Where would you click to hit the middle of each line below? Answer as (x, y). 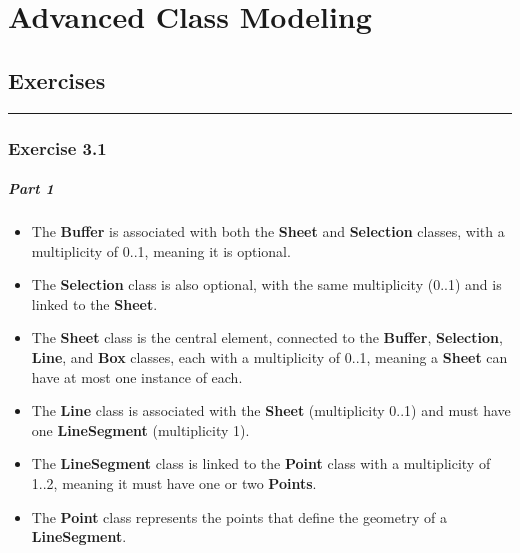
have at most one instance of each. (137, 376)
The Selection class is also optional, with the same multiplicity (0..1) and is (266, 284)
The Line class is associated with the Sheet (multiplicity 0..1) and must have (271, 410)
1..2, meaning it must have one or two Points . (174, 482)
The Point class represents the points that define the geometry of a (239, 516)
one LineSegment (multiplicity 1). (140, 429)
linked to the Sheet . (94, 303)
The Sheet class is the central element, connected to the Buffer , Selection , (267, 337)
